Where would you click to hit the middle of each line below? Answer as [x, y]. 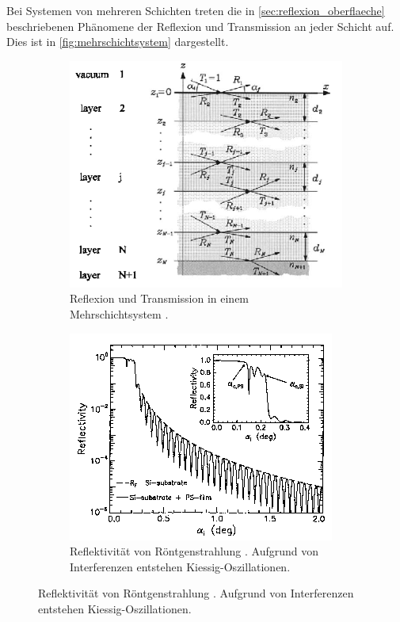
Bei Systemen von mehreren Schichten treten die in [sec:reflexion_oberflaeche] [196, 10]
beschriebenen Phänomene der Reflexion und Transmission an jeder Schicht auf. [200, 26]
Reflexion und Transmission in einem [160, 298]
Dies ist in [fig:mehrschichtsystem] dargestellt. [118, 42]
